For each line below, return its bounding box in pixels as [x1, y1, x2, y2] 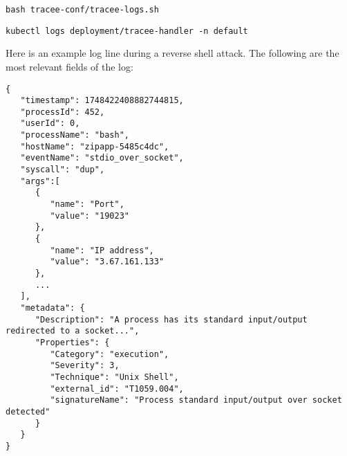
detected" [6, 406, 50, 417]
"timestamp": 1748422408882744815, [20, 95, 184, 106]
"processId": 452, [20, 107, 105, 117]
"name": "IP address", [50, 245, 154, 255]
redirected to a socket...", [6, 326, 140, 336]
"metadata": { [20, 302, 85, 313]
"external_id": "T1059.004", [50, 383, 184, 394]
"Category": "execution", [50, 349, 169, 359]
